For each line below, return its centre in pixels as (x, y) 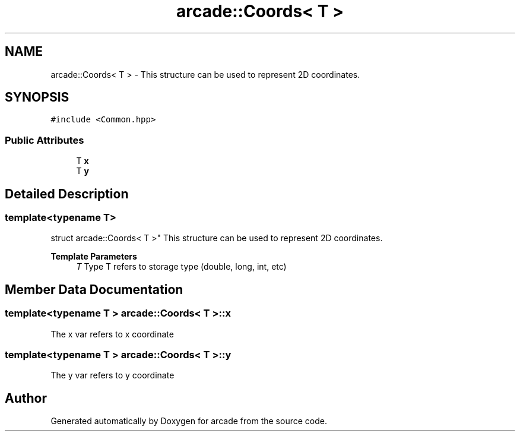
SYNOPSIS (37, 97)
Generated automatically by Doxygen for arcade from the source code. (189, 421)
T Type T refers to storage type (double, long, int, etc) (181, 267)
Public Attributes (45, 140)
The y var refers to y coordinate (112, 375)
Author (26, 398)
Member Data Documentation (94, 289)
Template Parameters (94, 257)
